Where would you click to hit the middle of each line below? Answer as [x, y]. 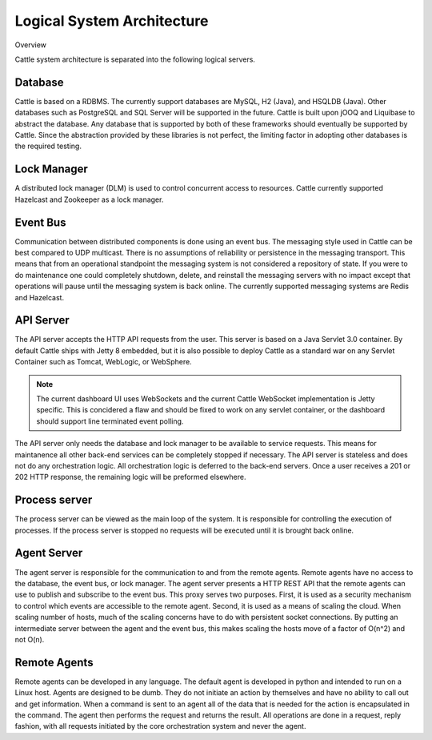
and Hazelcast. [39, 297]
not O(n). [30, 639]
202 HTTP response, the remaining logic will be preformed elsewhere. [130, 477]
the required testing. [48, 146]
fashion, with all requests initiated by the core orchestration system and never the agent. [160, 726]
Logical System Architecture [112, 21]
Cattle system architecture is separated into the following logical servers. [135, 59]
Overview [31, 45]
